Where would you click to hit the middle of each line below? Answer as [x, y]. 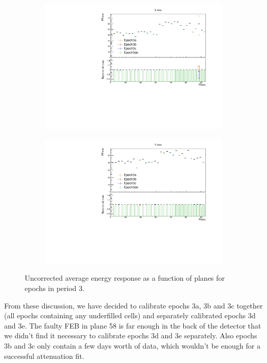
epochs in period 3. [55, 288]
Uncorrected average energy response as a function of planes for [125, 278]
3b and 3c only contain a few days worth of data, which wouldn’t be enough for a [132, 345]
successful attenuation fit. [44, 356]
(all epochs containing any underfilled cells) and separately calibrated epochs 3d [130, 315]
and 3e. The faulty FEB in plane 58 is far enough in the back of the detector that [133, 325]
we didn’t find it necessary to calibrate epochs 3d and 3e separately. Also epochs [131, 335]
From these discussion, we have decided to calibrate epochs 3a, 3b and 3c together [133, 305]
